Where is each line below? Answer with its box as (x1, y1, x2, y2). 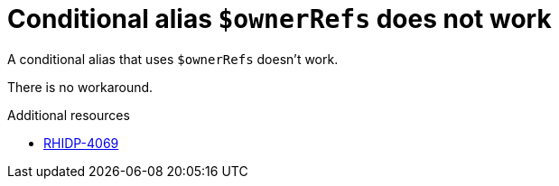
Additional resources (7, 107, 130, 123)
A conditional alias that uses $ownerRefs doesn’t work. (7, 51, 339, 67)
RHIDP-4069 (43, 135, 119, 151)
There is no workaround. (7, 79, 154, 95)
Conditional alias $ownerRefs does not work (7, 4, 552, 34)
